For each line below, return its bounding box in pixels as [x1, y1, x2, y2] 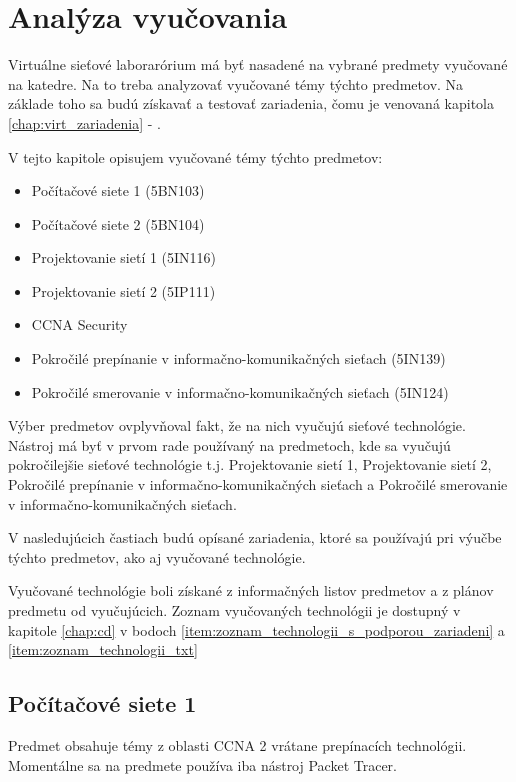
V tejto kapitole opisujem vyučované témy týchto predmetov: [8, 146, 383, 167]
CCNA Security [31, 314, 128, 335]
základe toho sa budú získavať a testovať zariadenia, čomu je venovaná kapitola [8, 93, 494, 114]
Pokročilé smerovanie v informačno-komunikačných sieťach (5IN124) [31, 381, 449, 402]
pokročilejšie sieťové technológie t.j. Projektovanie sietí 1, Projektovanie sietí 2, [8, 454, 492, 475]
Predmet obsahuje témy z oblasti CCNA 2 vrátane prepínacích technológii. [8, 734, 467, 755]
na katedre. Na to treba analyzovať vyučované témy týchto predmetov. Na [8, 73, 464, 94]
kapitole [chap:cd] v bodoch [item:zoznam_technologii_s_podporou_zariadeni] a [8, 619, 505, 640]
